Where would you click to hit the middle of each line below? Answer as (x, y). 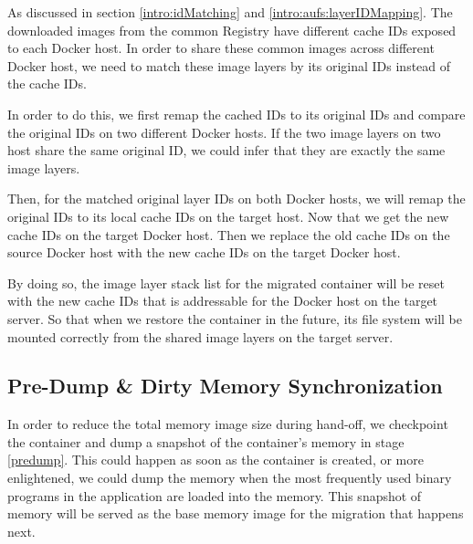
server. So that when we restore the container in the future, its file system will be (235, 318)
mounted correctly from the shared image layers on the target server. (200, 336)
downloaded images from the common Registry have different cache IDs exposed (232, 30)
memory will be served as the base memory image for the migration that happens (236, 513)
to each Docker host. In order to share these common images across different (221, 48)
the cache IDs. (47, 84)
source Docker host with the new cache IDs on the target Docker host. (204, 252)
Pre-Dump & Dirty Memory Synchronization (225, 386)
